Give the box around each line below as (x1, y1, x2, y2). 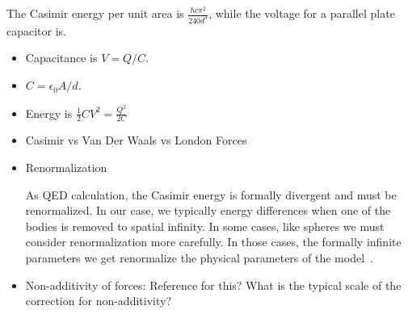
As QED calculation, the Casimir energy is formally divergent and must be (25, 186, 397, 203)
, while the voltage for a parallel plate (208, 5, 395, 21)
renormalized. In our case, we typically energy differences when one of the (25, 202, 391, 219)
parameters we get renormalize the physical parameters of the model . (25, 249, 373, 266)
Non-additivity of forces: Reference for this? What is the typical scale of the (25, 276, 402, 293)
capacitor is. (6, 22, 67, 39)
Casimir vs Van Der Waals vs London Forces (25, 132, 247, 149)
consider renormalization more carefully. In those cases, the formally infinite (25, 233, 402, 250)
